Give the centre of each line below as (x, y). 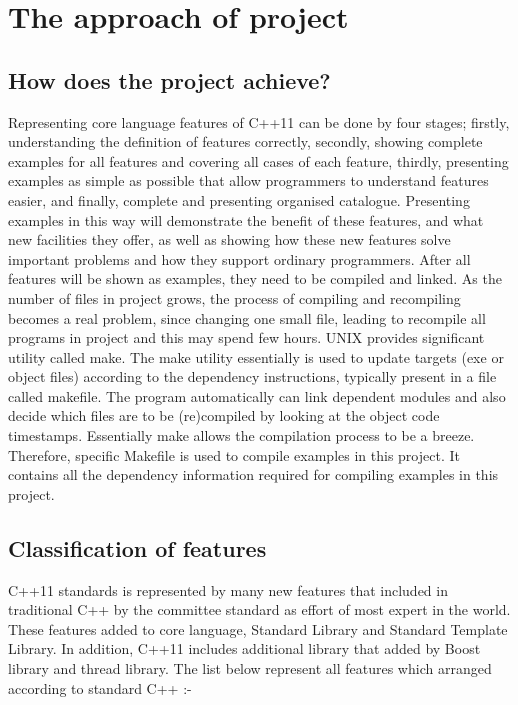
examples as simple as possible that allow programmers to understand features (248, 180)
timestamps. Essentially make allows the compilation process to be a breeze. (241, 435)
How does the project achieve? (169, 79)
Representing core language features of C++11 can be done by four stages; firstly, (259, 121)
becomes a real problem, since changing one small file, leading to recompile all (247, 317)
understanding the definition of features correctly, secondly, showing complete (245, 141)
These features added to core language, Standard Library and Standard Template (258, 628)
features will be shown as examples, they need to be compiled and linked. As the (255, 278)
